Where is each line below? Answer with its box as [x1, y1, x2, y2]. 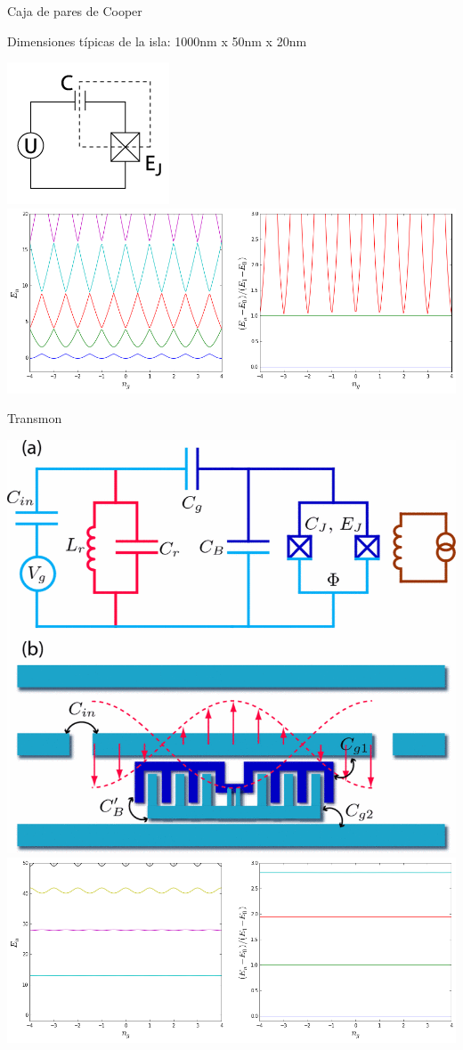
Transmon [7, 409, 62, 427]
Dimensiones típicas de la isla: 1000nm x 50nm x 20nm [7, 31, 307, 50]
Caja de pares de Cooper [7, 2, 142, 20]
